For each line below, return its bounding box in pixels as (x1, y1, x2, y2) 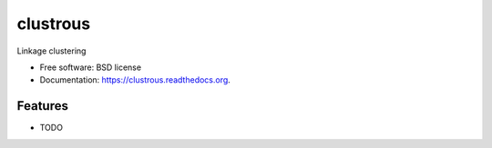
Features (16, 98, 68, 113)
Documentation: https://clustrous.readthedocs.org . (39, 74, 231, 85)
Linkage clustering (16, 45, 87, 56)
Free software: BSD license (39, 62, 141, 73)
